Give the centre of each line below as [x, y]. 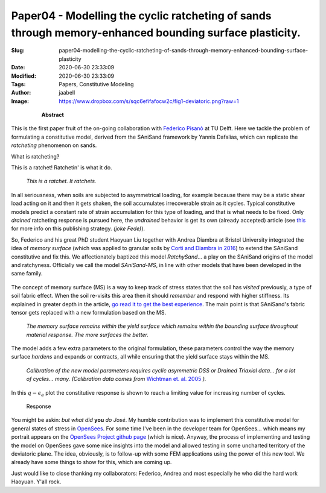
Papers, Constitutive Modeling [96, 84]
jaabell [67, 93]
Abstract [53, 115]
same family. [27, 274]
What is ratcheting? [35, 156]
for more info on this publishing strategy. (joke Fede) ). [78, 228]
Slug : [18, 51]
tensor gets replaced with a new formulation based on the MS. [88, 312]
